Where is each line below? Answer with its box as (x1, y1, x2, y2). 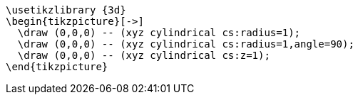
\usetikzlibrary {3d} (6, 4, 126, 16)
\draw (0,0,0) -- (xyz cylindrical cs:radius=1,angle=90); (17, 38, 354, 50)
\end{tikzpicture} (6, 61, 108, 72)
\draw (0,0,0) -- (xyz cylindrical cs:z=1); (17, 50, 270, 61)
